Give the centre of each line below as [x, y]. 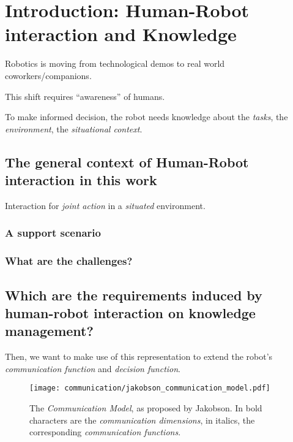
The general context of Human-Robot [127, 162]
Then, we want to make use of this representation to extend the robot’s [139, 356]
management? [49, 331]
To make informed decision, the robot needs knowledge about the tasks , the [146, 117]
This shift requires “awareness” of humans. [85, 96]
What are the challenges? [69, 261]
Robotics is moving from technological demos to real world [115, 63]
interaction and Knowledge [121, 34]
